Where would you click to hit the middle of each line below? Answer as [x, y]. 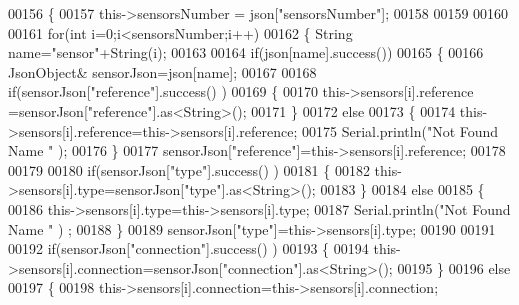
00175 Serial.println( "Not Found [400, 130]
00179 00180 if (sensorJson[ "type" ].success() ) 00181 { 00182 [189, 169]
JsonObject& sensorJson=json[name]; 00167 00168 [162, 71]
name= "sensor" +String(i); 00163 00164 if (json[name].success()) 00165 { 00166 [246, 52]
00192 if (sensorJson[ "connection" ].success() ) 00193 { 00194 [188, 248]
